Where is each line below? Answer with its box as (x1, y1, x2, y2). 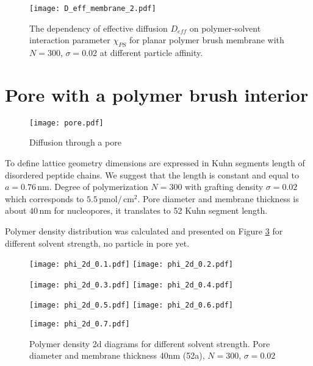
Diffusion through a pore (29, 136, 121, 149)
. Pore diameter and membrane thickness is (137, 192, 299, 205)
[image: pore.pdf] (29, 118, 104, 127)
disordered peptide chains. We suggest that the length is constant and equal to (5, 168, 299, 181)
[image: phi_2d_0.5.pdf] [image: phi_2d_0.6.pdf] (29, 301, 233, 310)
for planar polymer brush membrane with (129, 33, 284, 46)
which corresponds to (5, 192, 84, 205)
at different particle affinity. (99, 46, 203, 59)
